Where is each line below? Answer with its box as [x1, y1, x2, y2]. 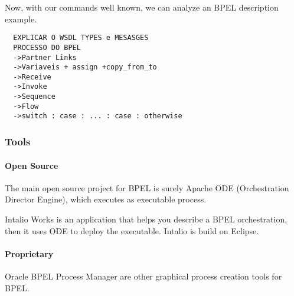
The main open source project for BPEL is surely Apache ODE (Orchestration [5, 181, 289, 194]
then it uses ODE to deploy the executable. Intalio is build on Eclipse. [5, 224, 259, 237]
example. [5, 12, 37, 25]
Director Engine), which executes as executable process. [5, 193, 207, 205]
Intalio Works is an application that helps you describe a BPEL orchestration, [5, 212, 288, 225]
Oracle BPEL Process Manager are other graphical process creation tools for [5, 270, 282, 282]
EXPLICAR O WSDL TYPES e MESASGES [13, 34, 149, 42]
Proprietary [5, 247, 54, 260]
